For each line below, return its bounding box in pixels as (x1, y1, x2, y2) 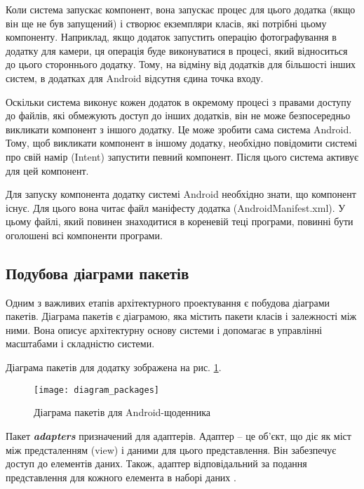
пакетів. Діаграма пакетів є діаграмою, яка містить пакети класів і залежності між (6, 309, 357, 323)
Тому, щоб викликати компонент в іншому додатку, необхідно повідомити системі (6, 135, 358, 150)
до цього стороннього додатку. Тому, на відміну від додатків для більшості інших (6, 57, 356, 72)
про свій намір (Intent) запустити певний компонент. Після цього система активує (6, 149, 358, 163)
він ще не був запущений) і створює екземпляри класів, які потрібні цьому (6, 15, 327, 30)
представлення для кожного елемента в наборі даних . (6, 469, 236, 484)
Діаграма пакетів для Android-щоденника (34, 405, 211, 420)
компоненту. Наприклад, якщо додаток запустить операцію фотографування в (6, 29, 337, 44)
